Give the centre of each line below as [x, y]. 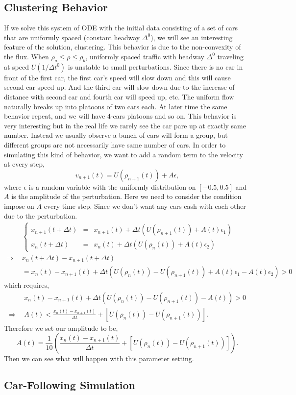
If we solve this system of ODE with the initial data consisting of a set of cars [121, 28]
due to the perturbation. [41, 215]
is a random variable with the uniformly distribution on [112, 186]
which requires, [26, 285]
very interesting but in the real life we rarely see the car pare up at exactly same [125, 125]
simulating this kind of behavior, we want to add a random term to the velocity [123, 154]
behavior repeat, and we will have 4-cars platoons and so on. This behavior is [120, 116]
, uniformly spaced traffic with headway [145, 56]
